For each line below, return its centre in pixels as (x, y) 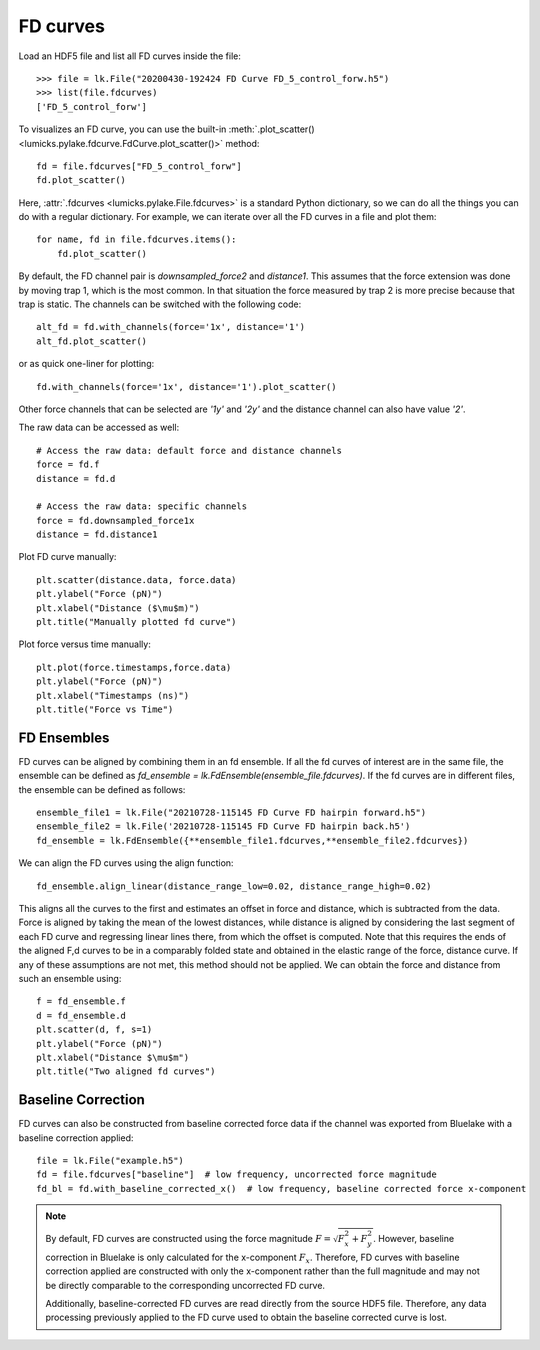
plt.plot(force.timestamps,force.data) (134, 667)
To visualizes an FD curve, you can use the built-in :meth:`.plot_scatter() (166, 129)
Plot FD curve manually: (67, 557)
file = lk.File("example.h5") (110, 1161)
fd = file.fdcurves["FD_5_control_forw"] (139, 166)
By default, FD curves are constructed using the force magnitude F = (188, 1238)
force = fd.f (68, 464)
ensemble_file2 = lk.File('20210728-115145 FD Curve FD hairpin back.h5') (223, 826)
